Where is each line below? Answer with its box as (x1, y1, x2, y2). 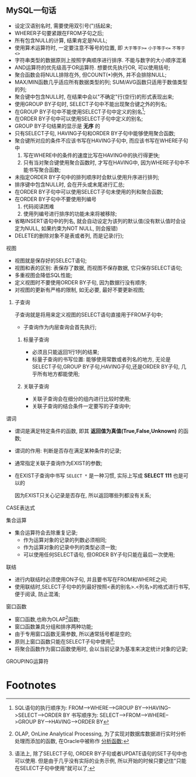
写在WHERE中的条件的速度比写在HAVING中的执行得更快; (23, 152, 160, 159)
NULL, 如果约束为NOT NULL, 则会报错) (24, 225, 118, 232)
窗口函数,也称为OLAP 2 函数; (14, 615, 80, 623)
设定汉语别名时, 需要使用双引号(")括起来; (14, 22, 113, 29)
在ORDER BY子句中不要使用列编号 (14, 195, 97, 203)
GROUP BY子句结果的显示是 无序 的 (14, 122, 100, 130)
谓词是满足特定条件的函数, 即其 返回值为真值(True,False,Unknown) (14, 428, 177, 435)
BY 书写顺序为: (63, 711, 99, 718)
